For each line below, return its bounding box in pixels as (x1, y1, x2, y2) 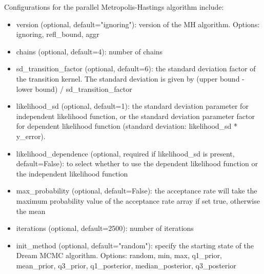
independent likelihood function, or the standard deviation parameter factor (16, 110, 255, 121)
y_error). (16, 130, 46, 141)
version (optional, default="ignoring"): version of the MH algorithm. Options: (16, 18, 260, 29)
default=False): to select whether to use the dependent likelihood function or (16, 158, 258, 169)
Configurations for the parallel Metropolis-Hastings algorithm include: (4, 2, 224, 12)
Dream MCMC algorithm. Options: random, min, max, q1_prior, (16, 250, 222, 261)
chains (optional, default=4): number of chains (16, 46, 163, 56)
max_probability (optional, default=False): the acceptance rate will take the (16, 185, 257, 196)
